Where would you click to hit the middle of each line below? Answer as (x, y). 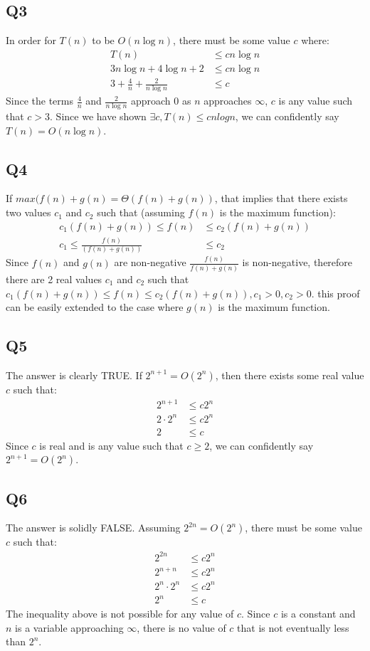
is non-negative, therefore (297, 262)
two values (28, 212)
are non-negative (150, 262)
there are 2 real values (54, 279)
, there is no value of (181, 627)
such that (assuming (141, 212)
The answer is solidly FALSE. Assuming (93, 528)
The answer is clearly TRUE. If (74, 375)
